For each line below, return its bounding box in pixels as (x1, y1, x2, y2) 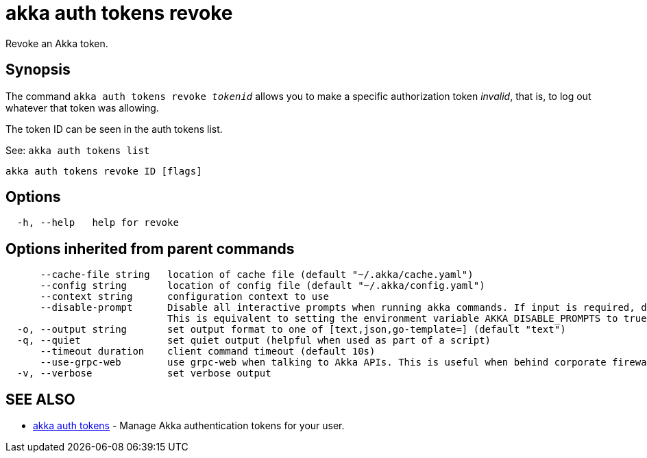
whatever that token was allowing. (5, 101, 159, 114)
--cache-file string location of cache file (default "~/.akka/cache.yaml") (40, 269, 474, 281)
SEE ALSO (5, 390, 75, 408)
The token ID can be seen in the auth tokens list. (5, 123, 223, 135)
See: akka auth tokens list (5, 144, 150, 156)
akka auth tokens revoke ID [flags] (5, 165, 202, 177)
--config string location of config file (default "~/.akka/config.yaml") (40, 280, 485, 292)
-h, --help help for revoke (16, 217, 179, 229)
